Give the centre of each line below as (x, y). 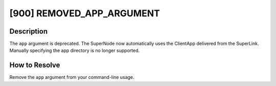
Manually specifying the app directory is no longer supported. (75, 50)
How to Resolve (35, 65)
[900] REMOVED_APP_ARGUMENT (85, 13)
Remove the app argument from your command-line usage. (72, 77)
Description (29, 31)
